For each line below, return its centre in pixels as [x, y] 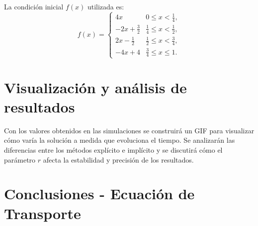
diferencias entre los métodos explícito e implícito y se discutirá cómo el [113, 150]
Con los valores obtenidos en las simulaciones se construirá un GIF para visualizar [129, 130]
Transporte [43, 213]
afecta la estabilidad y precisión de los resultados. [118, 159]
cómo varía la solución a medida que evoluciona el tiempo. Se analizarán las [120, 140]
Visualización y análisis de [95, 87]
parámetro [20, 159]
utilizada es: [106, 6]
